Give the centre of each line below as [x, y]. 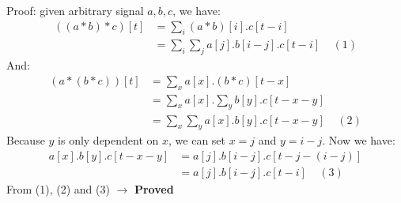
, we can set [197, 140]
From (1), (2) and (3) [58, 188]
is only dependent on [108, 140]
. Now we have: [359, 140]
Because [26, 140]
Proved [154, 188]
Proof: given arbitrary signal [75, 10]
